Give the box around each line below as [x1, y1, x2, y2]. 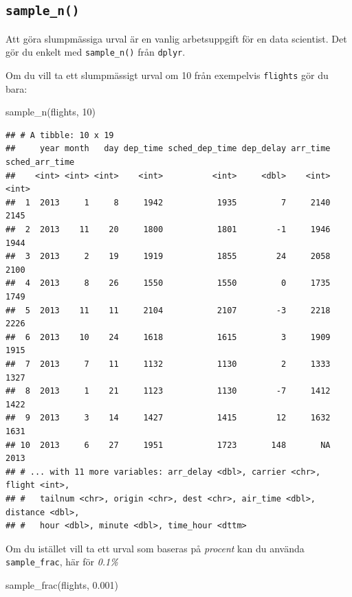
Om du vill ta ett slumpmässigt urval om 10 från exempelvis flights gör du [5, 68, 329, 82]
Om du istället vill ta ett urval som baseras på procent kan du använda [5, 541, 305, 555]
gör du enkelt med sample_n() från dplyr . [5, 45, 186, 59]
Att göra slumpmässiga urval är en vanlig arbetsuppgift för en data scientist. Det [5, 31, 347, 45]
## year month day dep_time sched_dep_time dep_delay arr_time [5, 144, 331, 154]
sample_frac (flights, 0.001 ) [5, 577, 118, 592]
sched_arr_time [5, 157, 75, 168]
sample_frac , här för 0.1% [5, 554, 118, 569]
